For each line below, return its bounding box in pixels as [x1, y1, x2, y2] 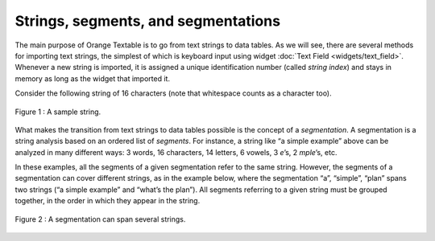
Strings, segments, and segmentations [14, 12, 281, 30]
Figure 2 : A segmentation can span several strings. [14, 214, 186, 224]
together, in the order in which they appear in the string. [14, 196, 201, 206]
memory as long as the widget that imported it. [14, 73, 171, 84]
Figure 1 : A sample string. [14, 107, 101, 116]
